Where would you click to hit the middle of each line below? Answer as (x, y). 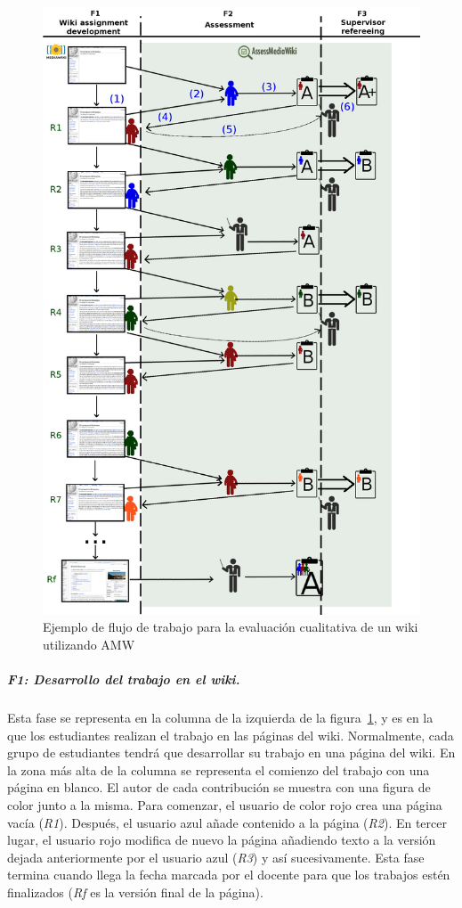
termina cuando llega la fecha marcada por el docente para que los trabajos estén (229, 875)
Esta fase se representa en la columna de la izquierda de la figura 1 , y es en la (220, 717)
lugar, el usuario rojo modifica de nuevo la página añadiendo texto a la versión (222, 840)
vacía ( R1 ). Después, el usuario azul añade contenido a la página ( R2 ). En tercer (227, 822)
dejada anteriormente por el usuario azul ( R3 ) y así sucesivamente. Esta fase (216, 857)
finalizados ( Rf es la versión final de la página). (135, 892)
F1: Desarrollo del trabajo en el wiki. (124, 679)
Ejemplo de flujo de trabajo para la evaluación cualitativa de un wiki (231, 627)
